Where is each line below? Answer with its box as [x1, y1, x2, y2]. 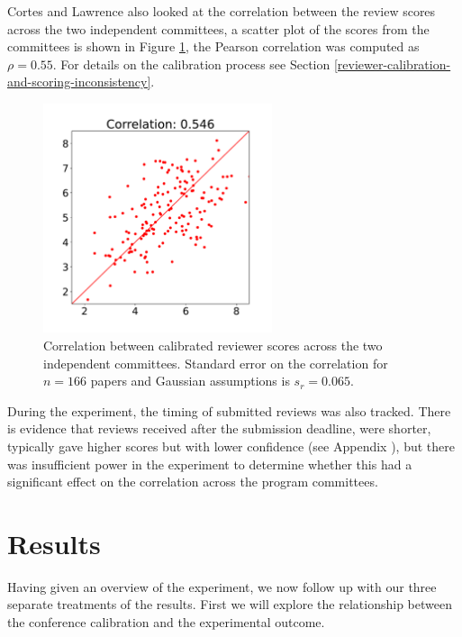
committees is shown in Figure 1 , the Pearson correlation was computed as [7, 37, 420, 56]
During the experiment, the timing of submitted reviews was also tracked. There [7, 401, 451, 420]
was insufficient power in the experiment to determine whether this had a [7, 454, 412, 473]
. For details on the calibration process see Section [52, 54, 331, 73]
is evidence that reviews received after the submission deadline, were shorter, [7, 419, 431, 438]
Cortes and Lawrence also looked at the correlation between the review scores [7, 2, 436, 20]
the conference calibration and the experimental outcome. [7, 613, 325, 632]
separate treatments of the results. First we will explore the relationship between [7, 595, 452, 614]
